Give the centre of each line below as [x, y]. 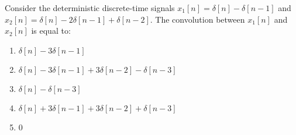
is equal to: [51, 31]
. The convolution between [197, 19]
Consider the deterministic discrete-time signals [90, 8]
